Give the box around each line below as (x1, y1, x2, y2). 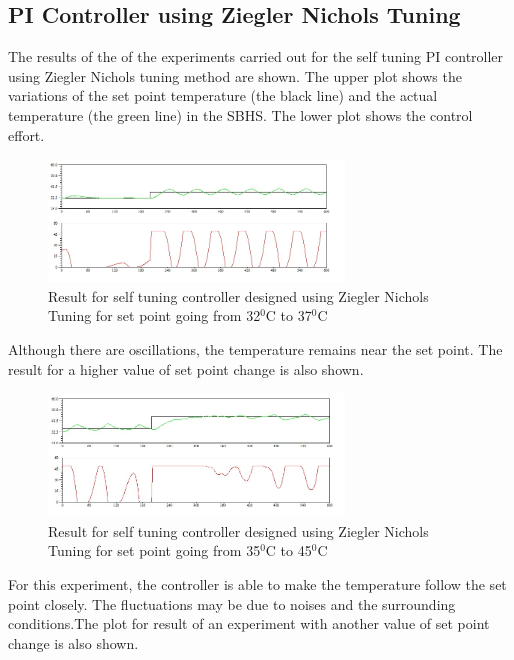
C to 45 (265, 540, 312, 561)
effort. (8, 124, 45, 145)
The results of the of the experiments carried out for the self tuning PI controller (8, 46, 504, 67)
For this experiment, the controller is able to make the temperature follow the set (8, 573, 507, 594)
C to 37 (265, 305, 312, 326)
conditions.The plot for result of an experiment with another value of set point (8, 613, 490, 634)
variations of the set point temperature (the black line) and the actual (8, 85, 438, 106)
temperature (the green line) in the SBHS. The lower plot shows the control (8, 104, 473, 125)
